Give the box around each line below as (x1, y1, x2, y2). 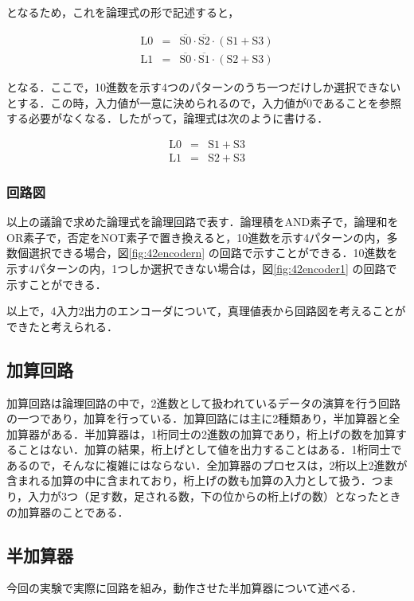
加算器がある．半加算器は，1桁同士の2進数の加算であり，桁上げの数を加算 (6, 425, 396, 442)
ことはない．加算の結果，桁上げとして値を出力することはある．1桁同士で (17, 441, 402, 458)
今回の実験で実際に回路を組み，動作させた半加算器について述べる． (6, 580, 363, 596)
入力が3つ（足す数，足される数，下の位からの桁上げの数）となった (28, 488, 379, 505)
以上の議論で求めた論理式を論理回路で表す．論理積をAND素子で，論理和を (6, 213, 399, 230)
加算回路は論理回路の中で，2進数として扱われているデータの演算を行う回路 (6, 394, 400, 411)
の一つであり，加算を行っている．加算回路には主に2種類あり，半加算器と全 (6, 410, 400, 427)
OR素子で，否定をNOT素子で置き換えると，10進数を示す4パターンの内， (6, 228, 387, 245)
